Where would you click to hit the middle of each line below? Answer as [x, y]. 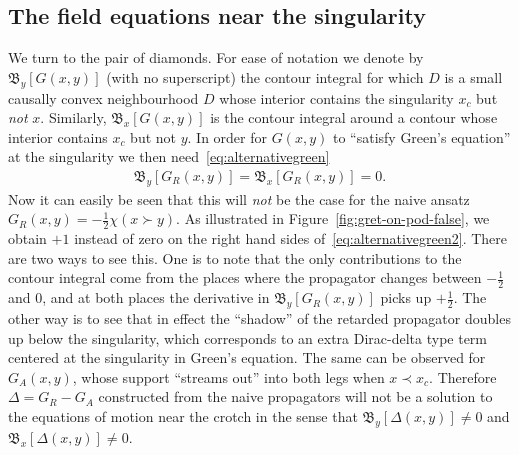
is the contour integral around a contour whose [354, 117]
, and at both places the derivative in [156, 297]
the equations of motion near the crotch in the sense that [183, 416]
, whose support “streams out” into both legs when [228, 376]
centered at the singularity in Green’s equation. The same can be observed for [247, 357]
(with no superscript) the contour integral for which [265, 76]
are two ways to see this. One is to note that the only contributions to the [235, 257]
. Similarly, [73, 117]
